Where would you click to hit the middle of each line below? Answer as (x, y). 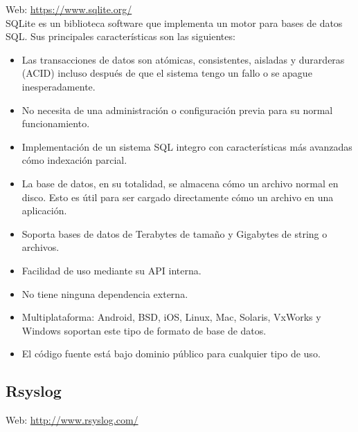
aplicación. (44, 210)
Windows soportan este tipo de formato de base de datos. (144, 330)
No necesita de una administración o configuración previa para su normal (177, 110)
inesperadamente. (59, 86)
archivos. (41, 247)
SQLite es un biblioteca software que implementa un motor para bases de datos (174, 22)
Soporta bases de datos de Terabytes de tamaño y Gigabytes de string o (174, 233)
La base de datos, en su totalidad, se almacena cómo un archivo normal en (180, 183)
